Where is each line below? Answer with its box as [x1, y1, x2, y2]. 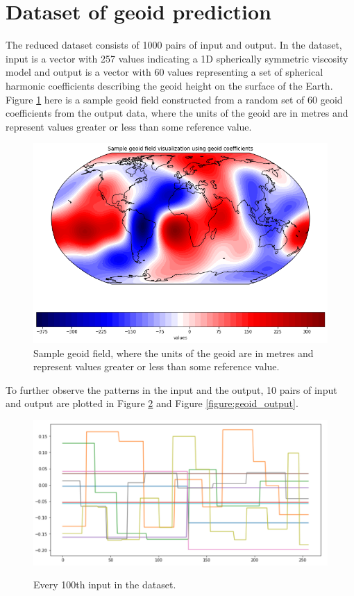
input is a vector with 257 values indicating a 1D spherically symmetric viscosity [6, 51, 348, 65]
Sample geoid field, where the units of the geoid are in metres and [33, 345, 314, 360]
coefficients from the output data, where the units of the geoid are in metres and [6, 106, 348, 120]
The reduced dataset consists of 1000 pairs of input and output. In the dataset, [6, 38, 342, 52]
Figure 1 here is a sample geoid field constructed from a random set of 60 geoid [6, 92, 343, 106]
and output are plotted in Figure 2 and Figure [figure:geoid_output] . [6, 396, 298, 411]
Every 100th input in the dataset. [33, 577, 176, 592]
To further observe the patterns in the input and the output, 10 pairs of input [6, 382, 337, 397]
